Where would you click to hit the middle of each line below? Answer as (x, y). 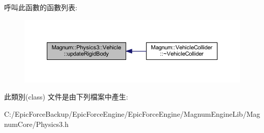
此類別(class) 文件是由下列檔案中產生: (66, 97)
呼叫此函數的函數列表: (41, 7)
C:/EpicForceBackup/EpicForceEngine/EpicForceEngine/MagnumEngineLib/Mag (132, 113)
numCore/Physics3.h (36, 124)
